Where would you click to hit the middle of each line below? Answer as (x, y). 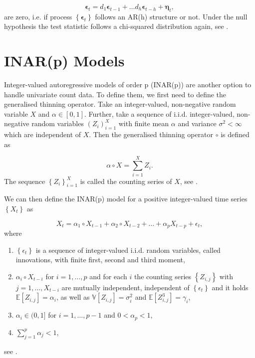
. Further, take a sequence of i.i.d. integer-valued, (159, 113)
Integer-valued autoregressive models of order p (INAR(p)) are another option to (128, 85)
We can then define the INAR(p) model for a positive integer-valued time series (126, 199)
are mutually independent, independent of (126, 287)
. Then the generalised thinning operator (151, 134)
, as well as (73, 297)
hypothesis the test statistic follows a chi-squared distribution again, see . (116, 26)
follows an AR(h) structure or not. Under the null (171, 16)
